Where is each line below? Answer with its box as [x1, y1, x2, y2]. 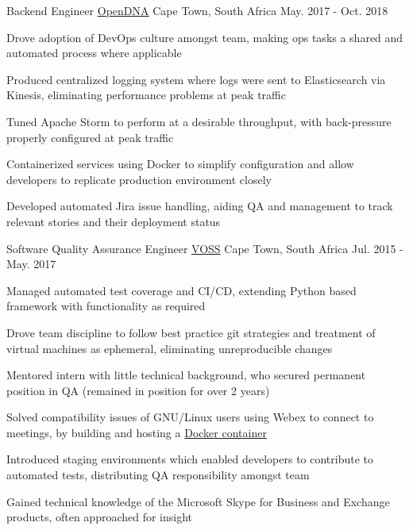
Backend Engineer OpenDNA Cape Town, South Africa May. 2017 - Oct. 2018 [6, 2, 388, 18]
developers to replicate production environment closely [6, 171, 272, 187]
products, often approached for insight [6, 509, 193, 525]
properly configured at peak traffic [6, 129, 174, 145]
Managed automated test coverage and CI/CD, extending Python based [6, 282, 357, 298]
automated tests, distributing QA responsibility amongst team [6, 467, 310, 483]
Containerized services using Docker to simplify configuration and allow [6, 156, 354, 172]
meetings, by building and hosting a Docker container [6, 424, 267, 440]
